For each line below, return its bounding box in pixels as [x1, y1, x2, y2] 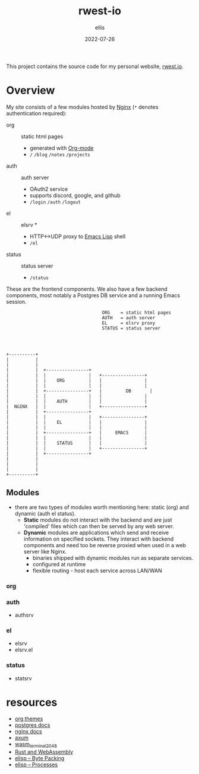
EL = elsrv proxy [102, 320, 156, 326]
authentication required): [6, 109, 67, 117]
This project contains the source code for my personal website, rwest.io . [6, 63, 184, 70]
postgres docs [14, 721, 50, 729]
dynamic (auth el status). [14, 510, 76, 517]
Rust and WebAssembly [14, 748, 73, 756]
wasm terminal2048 [14, 741, 58, 750]
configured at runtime [32, 560, 86, 568]
